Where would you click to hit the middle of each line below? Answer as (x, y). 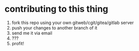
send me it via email (32, 33)
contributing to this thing (56, 9)
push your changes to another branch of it (55, 27)
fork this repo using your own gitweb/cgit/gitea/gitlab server (73, 23)
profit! (18, 43)
